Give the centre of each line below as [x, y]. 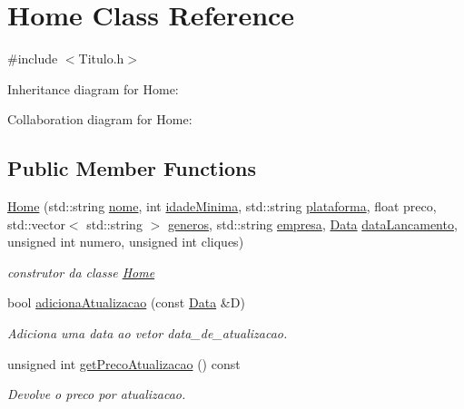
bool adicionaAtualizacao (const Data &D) [126, 302]
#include [33, 58]
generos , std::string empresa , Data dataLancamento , [312, 224]
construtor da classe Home [81, 272]
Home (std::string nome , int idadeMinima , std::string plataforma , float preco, [222, 206]
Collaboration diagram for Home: [100, 119]
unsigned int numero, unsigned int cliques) [126, 242]
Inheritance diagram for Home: [93, 88]
